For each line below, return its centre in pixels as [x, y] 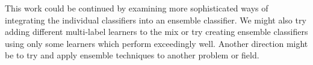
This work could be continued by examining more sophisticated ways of [137, 8]
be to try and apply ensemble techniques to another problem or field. [132, 55]
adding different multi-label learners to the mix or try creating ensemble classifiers [156, 32]
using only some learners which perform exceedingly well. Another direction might [156, 43]
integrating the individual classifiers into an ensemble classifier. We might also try [156, 20]
